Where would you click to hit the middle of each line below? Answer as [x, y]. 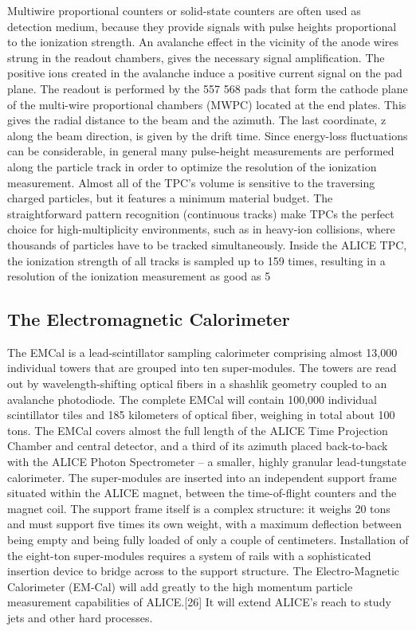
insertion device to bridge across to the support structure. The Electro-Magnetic [204, 571]
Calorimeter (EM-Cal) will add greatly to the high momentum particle [180, 586]
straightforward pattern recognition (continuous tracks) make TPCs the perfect [201, 213]
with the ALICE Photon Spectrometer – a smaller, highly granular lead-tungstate [207, 462]
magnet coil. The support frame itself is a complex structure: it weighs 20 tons [199, 508]
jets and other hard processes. [80, 617]
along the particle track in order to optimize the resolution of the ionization [192, 166]
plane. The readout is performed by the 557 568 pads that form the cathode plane [208, 88]
